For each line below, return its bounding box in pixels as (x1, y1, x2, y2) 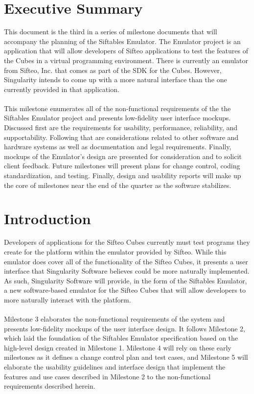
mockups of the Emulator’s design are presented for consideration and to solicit (4, 151, 242, 161)
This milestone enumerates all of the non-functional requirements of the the (4, 103, 231, 113)
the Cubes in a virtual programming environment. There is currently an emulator (4, 55, 249, 65)
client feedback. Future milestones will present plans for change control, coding (4, 161, 240, 171)
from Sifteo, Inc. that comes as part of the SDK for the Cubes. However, (4, 65, 222, 75)
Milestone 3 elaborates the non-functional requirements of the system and (4, 314, 225, 324)
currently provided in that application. (4, 84, 119, 94)
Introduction (4, 209, 91, 229)
